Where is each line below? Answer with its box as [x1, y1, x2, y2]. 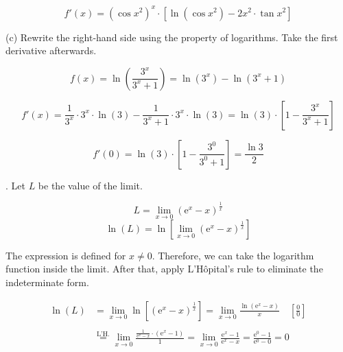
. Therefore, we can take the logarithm [152, 248, 314, 262]
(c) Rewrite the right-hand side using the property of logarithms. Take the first [5, 30, 338, 44]
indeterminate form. [5, 275, 89, 290]
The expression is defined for [5, 248, 126, 262]
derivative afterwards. [5, 43, 97, 58]
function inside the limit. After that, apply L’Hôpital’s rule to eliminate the [5, 261, 323, 276]
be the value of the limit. [38, 178, 143, 192]
